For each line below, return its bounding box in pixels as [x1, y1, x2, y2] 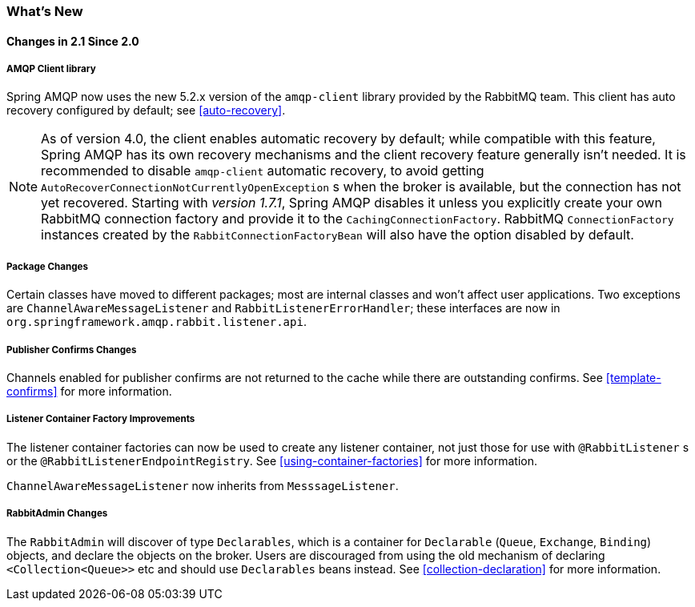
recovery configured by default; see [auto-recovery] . [6, 103, 286, 118]
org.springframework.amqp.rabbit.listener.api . [6, 315, 307, 329]
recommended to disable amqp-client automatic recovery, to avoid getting [41, 163, 484, 179]
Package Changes [6, 260, 88, 272]
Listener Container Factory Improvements [6, 413, 195, 425]
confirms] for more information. [6, 384, 172, 398]
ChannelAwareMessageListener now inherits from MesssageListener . [6, 478, 399, 492]
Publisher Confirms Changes [6, 344, 137, 356]
